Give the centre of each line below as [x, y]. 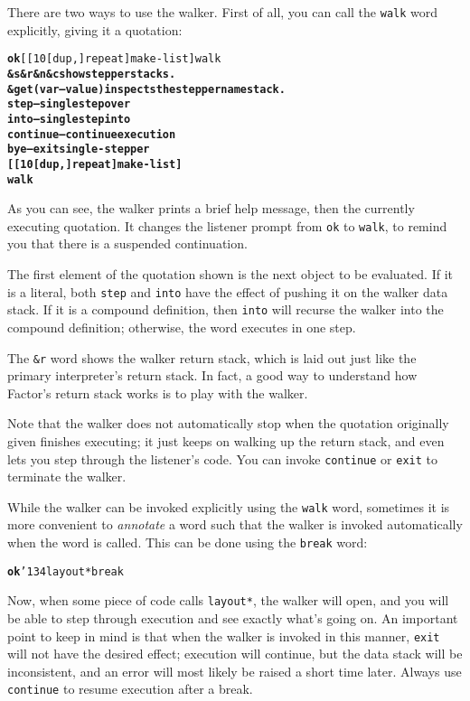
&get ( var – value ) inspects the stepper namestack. [146, 89]
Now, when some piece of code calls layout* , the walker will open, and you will [228, 600]
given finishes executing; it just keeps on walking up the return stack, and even [226, 440]
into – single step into [69, 119]
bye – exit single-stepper [79, 150]
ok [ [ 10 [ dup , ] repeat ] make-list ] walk [114, 59]
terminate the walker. [67, 477]
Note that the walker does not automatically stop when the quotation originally [228, 423]
